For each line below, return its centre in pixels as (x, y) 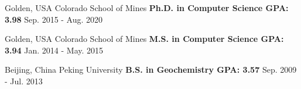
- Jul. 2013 (24, 81)
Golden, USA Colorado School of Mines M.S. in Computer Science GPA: (144, 39)
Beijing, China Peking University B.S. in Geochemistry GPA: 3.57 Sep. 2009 (151, 70)
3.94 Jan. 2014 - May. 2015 (54, 50)
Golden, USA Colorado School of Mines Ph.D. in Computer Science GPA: (147, 8)
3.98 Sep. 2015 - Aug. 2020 (54, 19)
